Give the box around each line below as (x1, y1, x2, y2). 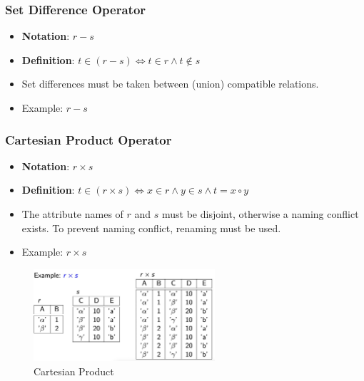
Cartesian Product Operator (5, 130, 172, 148)
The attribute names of (21, 207, 123, 221)
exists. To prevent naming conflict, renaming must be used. (21, 220, 281, 235)
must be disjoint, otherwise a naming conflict (162, 207, 359, 221)
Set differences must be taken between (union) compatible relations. (21, 76, 319, 91)
